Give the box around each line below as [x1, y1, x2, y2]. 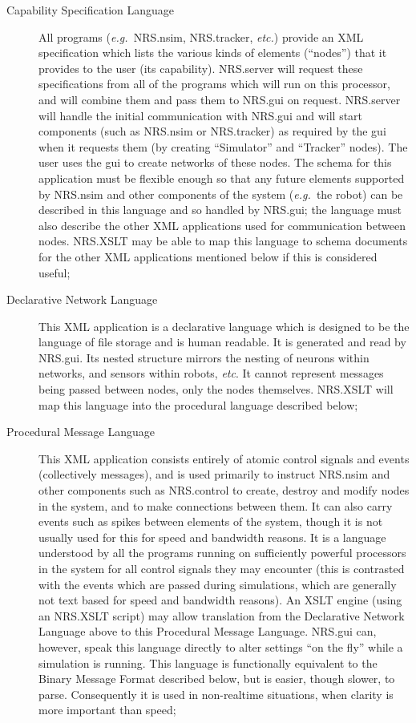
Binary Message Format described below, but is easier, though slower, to [38, 670, 395, 687]
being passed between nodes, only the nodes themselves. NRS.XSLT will [38, 381, 394, 398]
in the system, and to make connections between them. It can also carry [38, 497, 393, 514]
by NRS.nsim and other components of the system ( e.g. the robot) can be [38, 185, 403, 202]
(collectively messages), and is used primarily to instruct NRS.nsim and [38, 466, 390, 483]
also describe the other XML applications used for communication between [38, 216, 406, 233]
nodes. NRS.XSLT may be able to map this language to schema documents [38, 232, 408, 249]
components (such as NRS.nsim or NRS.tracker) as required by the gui [38, 123, 386, 139]
